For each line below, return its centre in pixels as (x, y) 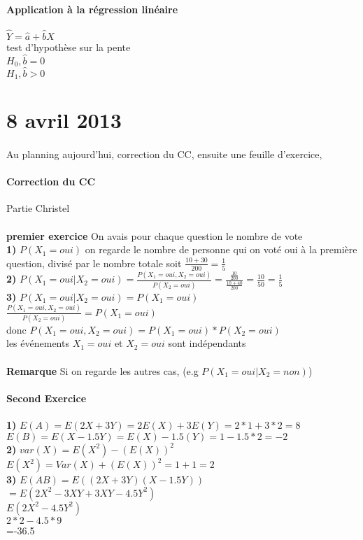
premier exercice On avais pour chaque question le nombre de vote (155, 235)
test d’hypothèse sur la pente (69, 47)
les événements (38, 343)
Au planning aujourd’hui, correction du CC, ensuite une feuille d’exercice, (164, 154)
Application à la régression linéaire (92, 9)
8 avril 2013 (64, 120)
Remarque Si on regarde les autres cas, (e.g (102, 370)
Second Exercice (47, 398)
